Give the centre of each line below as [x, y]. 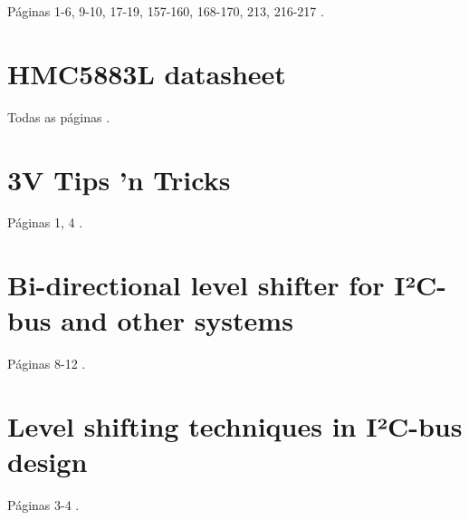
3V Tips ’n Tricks [119, 179]
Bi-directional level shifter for [196, 285]
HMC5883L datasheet [147, 73]
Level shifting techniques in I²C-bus [235, 426]
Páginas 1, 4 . [45, 222]
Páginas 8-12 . [47, 364]
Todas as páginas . [59, 116]
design [48, 462]
